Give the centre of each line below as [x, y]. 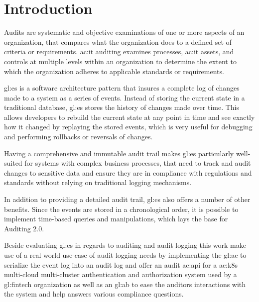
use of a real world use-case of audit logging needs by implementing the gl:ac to [125, 255]
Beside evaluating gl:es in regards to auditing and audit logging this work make [125, 245]
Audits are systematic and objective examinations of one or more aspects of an [124, 32]
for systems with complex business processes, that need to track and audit [138, 163]
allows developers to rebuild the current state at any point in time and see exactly [129, 117]
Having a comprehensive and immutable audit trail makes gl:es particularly [119, 153]
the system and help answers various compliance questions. [94, 294]
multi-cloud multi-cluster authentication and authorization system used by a [121, 274]
